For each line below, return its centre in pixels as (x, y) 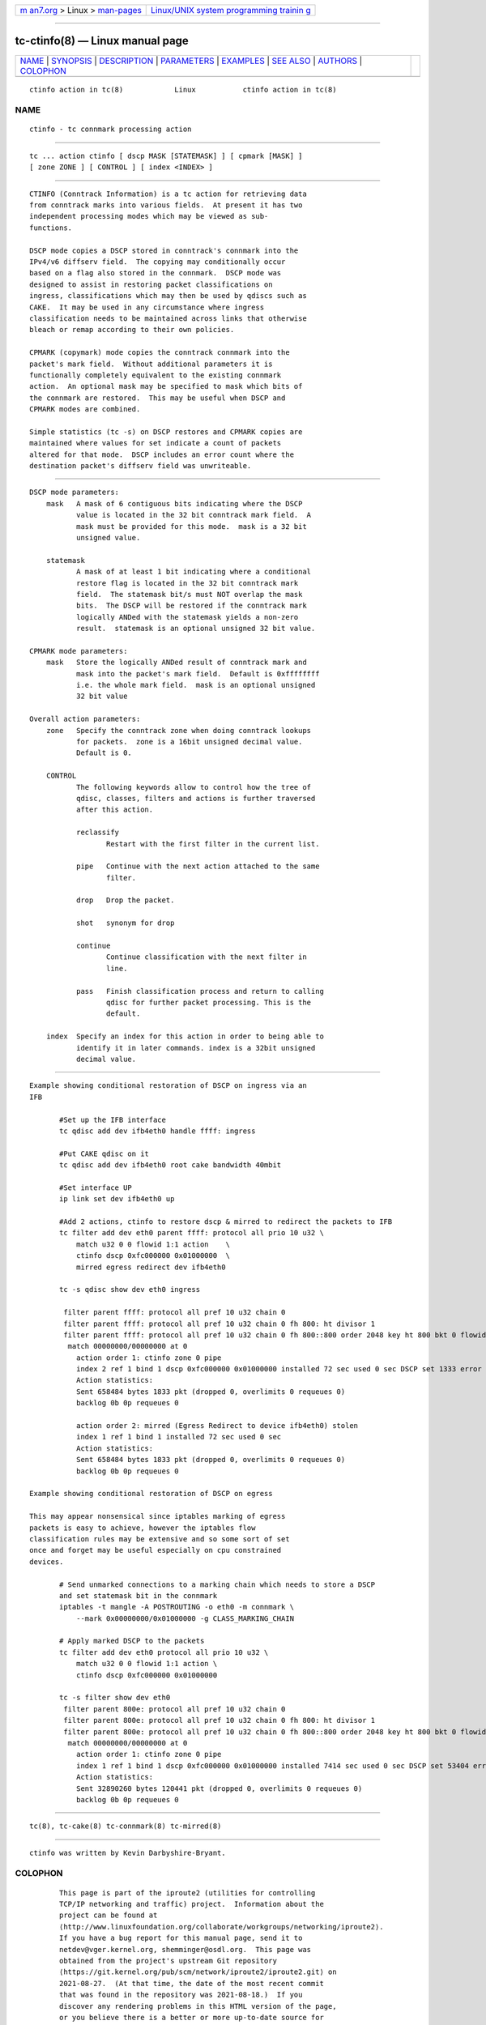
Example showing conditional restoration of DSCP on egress (151, 1494)
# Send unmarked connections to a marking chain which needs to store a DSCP (217, 1584)
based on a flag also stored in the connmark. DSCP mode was (156, 273)
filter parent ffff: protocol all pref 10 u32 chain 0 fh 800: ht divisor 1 (220, 1324)
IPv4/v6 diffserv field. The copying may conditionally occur (158, 262)
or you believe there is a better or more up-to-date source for (192, 2017)
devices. (47, 1562)
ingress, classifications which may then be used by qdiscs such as (168, 296)
